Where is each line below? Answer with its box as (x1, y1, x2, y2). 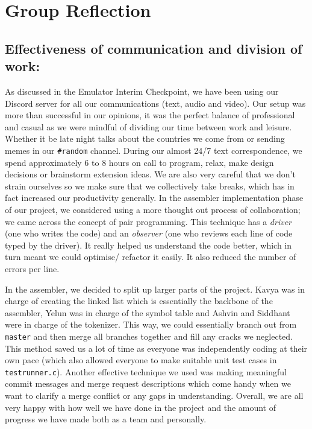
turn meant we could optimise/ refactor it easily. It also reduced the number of (5, 250, 296, 263)
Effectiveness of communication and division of (5, 39, 302, 57)
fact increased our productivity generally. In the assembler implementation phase (5, 191, 304, 204)
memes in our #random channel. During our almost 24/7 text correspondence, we (5, 144, 302, 156)
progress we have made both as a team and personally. (5, 413, 207, 425)
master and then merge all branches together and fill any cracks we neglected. (5, 329, 293, 342)
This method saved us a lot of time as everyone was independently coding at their (5, 342, 308, 354)
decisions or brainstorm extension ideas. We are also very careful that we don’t (5, 168, 296, 180)
